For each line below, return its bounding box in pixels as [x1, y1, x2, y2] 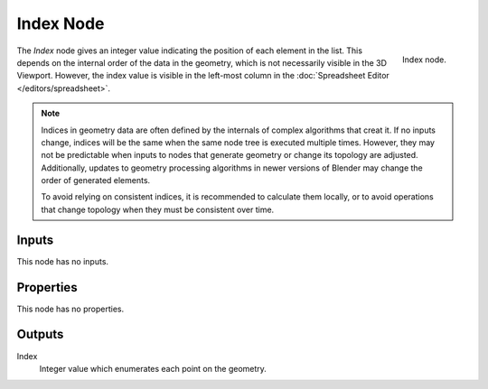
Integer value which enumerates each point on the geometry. [39, 363, 267, 374]
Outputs [16, 327, 64, 342]
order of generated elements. [41, 175, 151, 186]
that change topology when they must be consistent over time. [41, 204, 275, 215]
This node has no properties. [16, 303, 125, 314]
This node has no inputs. [16, 255, 108, 266]
